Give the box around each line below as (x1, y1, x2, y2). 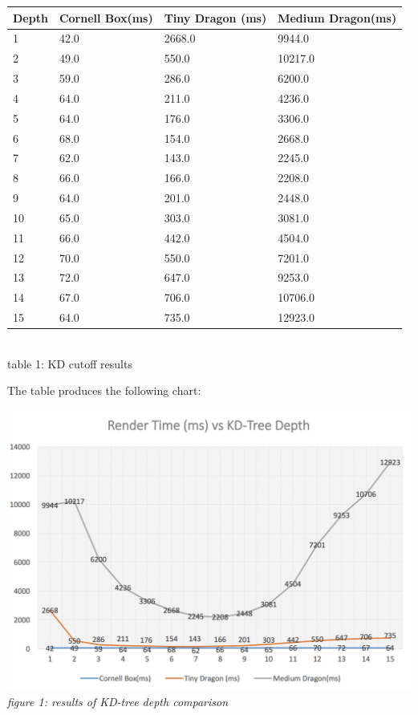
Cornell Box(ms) (59, 9, 153, 26)
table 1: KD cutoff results (7, 355, 132, 372)
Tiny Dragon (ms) (164, 9, 267, 26)
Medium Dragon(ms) (278, 9, 397, 26)
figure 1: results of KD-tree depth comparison (7, 693, 229, 710)
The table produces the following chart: (7, 382, 201, 399)
